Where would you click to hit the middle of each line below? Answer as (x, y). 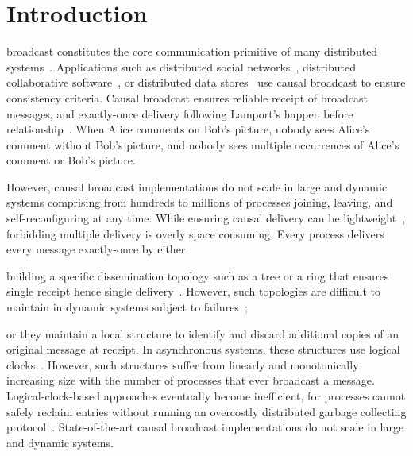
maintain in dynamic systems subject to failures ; (127, 307)
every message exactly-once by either (96, 249)
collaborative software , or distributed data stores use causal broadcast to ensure (206, 82)
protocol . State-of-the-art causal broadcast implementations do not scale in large (205, 427)
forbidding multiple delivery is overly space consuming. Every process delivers (195, 233)
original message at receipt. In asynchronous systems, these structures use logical (203, 349)
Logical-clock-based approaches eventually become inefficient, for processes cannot (206, 396)
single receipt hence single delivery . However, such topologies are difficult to (193, 291)
